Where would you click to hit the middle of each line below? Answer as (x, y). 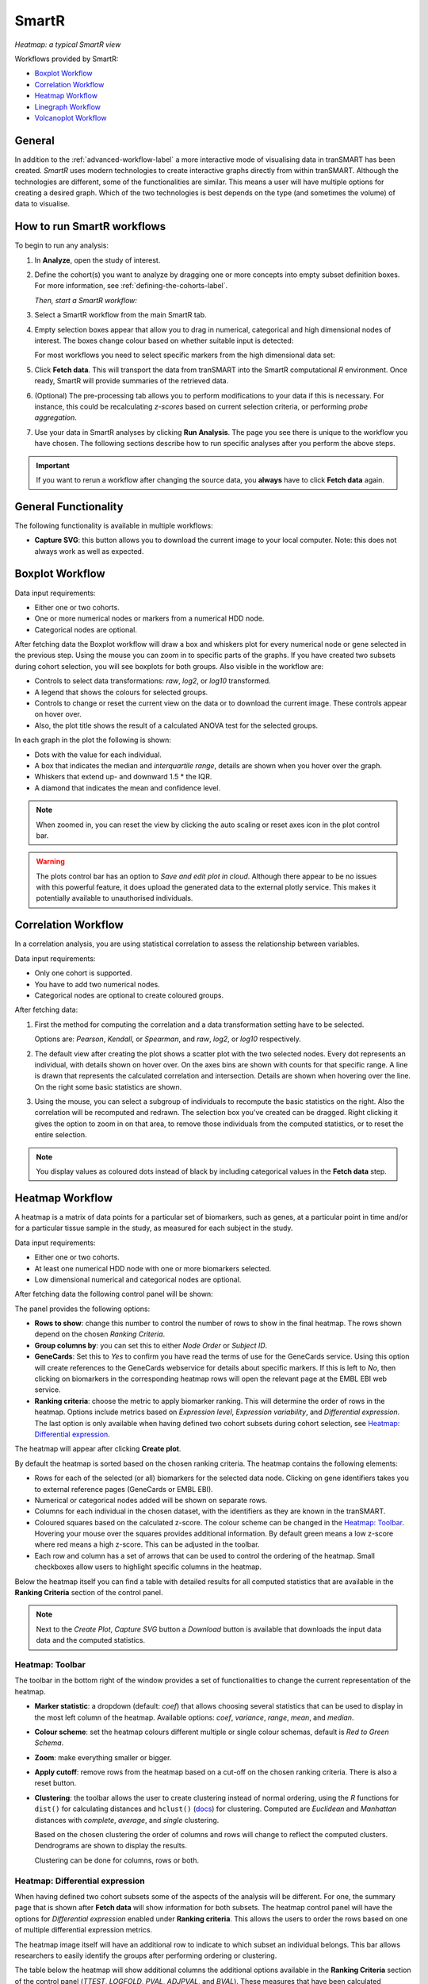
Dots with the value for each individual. (98, 755)
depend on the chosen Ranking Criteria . (100, 1334)
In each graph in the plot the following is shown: (93, 740)
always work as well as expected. (89, 551)
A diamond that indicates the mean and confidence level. (128, 788)
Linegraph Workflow (68, 106)
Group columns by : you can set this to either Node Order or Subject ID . (151, 1345)
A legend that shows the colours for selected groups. (121, 692)
